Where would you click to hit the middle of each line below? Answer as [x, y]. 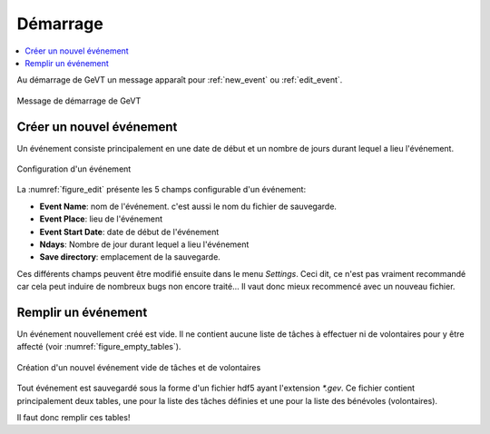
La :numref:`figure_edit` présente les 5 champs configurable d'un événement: [162, 190]
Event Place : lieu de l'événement [101, 219]
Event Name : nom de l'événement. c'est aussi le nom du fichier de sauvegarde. [188, 206]
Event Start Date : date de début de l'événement [129, 232]
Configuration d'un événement [74, 169]
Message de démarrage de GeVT [79, 101]
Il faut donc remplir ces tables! [73, 417]
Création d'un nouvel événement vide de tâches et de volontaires [139, 367]
